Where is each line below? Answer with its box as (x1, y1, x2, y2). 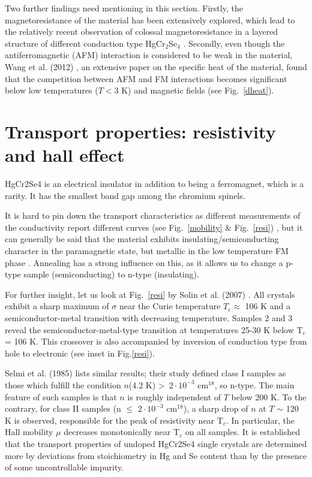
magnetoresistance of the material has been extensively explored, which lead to (5, 13, 295, 26)
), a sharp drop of (183, 402, 248, 415)
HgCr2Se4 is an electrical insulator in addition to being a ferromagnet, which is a (5, 177, 304, 190)
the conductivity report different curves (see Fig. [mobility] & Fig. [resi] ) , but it (5, 221, 303, 233)
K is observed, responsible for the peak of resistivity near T (5, 413, 223, 426)
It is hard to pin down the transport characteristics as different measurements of (5, 209, 301, 222)
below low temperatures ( (5, 84, 98, 96)
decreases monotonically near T (64, 425, 180, 438)
